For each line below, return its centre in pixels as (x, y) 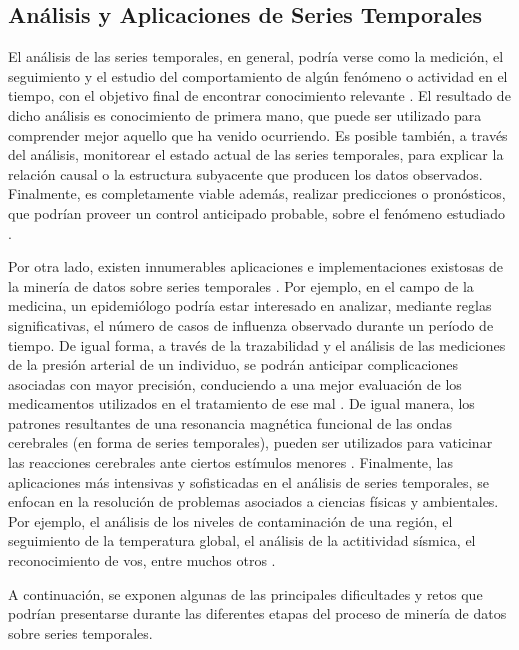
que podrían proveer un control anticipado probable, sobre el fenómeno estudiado (257, 212)
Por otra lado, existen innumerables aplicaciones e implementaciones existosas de (256, 266)
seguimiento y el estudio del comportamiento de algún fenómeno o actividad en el (258, 75)
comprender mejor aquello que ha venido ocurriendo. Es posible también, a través (258, 134)
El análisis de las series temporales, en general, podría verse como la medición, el (256, 56)
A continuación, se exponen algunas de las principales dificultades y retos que (245, 593)
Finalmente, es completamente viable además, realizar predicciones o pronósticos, (257, 193)
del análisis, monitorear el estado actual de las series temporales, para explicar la (256, 154)
